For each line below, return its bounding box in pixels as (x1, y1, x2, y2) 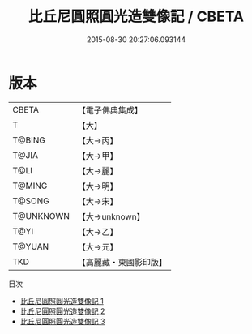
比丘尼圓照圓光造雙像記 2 (19, 306, 105, 316)
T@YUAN (12, 241, 49, 252)
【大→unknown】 (77, 211, 145, 222)
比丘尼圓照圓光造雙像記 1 (19, 296, 104, 306)
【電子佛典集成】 (77, 105, 143, 116)
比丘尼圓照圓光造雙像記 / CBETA (28, 7, 245, 26)
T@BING (12, 135, 46, 146)
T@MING (12, 180, 48, 191)
